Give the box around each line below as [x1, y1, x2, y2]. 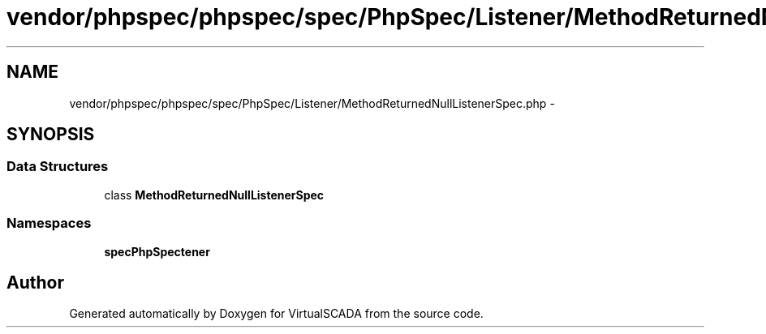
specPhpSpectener [104, 244, 210, 259]
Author [6, 272, 64, 293]
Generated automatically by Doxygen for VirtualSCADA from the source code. [69, 306, 484, 321]
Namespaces [6, 215, 92, 232]
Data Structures [6, 158, 109, 175]
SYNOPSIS [6, 124, 95, 145]
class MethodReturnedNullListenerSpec [104, 187, 325, 202]
